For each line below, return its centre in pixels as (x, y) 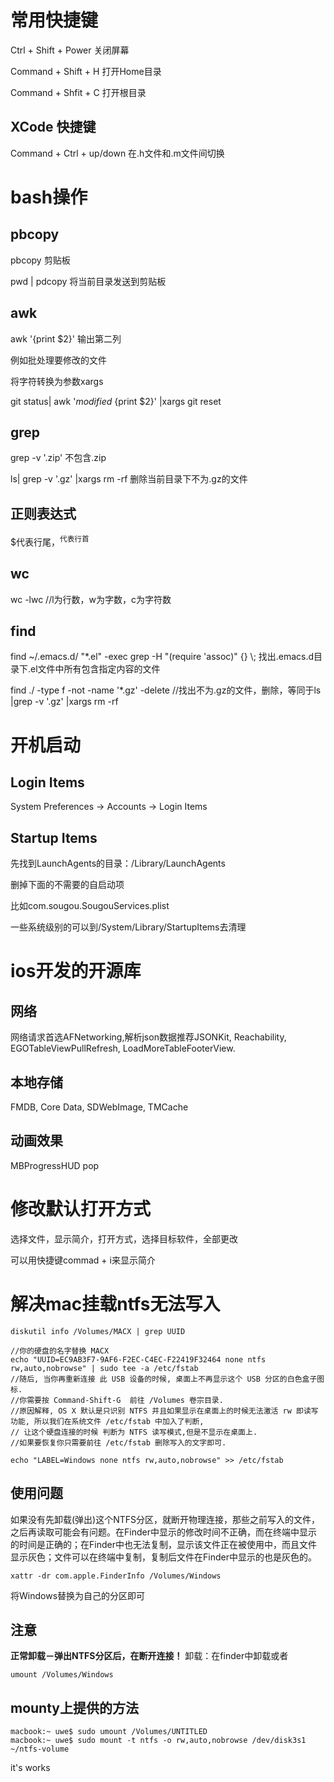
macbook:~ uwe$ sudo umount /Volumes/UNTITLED (109, 1732)
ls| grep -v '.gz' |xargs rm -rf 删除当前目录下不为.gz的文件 (129, 479)
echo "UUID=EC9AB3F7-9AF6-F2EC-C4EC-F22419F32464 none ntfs (138, 1359)
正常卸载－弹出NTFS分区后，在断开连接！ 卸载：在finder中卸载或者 (149, 1656)
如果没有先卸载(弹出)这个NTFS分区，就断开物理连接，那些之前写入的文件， (165, 1519)
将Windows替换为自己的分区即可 (78, 1595)
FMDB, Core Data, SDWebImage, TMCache (99, 1107)
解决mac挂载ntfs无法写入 (115, 1304)
